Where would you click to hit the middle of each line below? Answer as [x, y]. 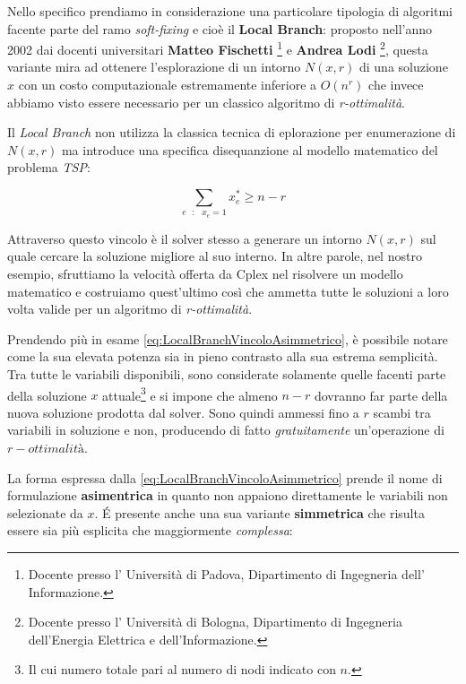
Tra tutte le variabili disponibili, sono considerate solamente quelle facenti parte [227, 373]
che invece [396, 85]
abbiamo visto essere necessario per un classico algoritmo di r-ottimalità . [206, 102]
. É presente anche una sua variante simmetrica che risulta [259, 512]
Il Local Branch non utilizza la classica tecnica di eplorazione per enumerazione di [232, 132]
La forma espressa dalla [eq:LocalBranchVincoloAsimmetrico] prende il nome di [225, 477]
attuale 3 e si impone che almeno [190, 394]
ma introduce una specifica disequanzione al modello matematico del [250, 149]
